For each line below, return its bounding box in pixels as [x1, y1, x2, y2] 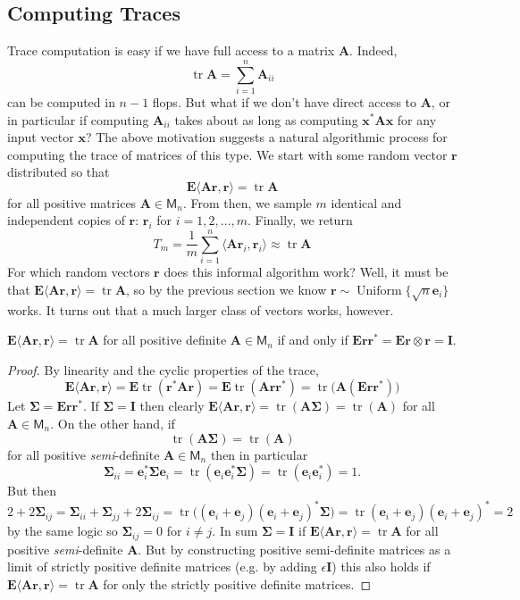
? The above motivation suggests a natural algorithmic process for [85, 128, 448, 146]
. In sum [212, 521, 258, 540]
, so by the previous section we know [126, 279, 327, 298]
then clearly [139, 396, 205, 415]
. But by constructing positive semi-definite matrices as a [138, 539, 451, 558]
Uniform [356, 284, 402, 297]
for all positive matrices [7, 193, 137, 212]
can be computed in [7, 92, 115, 111]
